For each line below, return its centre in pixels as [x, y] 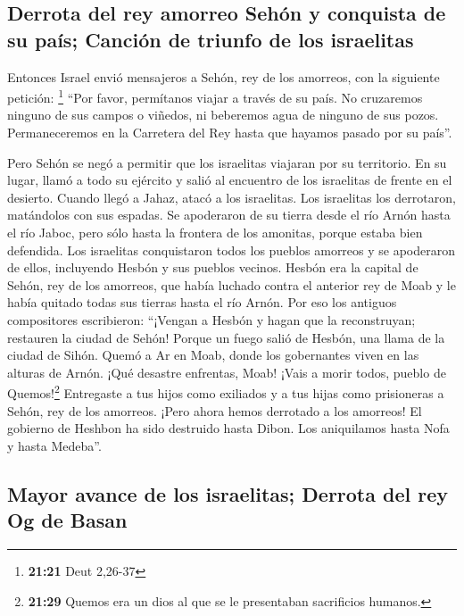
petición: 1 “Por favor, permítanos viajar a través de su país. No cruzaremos [215, 96]
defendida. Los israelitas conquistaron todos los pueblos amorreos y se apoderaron [232, 250]
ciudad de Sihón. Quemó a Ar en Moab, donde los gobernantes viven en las [213, 355]
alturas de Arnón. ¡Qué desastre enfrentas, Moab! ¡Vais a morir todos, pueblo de [227, 372]
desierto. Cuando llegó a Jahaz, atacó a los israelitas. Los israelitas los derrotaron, [232, 197]
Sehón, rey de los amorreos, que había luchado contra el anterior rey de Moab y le [232, 284]
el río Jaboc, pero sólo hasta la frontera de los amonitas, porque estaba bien [215, 232]
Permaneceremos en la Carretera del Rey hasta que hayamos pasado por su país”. [230, 133]
